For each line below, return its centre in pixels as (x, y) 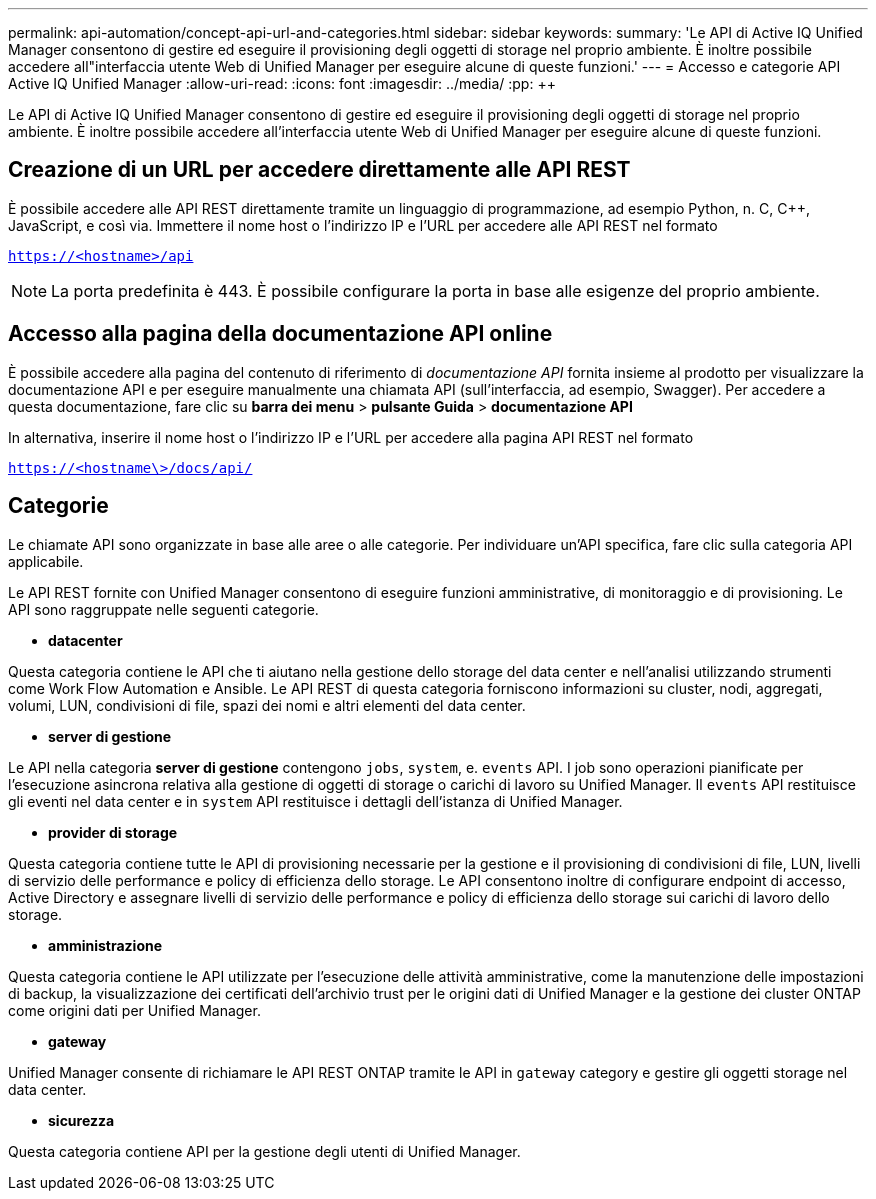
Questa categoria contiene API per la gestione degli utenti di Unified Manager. (264, 1151)
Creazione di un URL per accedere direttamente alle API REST (319, 170)
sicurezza (81, 1120)
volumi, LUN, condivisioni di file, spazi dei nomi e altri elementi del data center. (267, 705)
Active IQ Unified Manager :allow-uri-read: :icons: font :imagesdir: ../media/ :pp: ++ (282, 83)
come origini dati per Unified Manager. (134, 1010)
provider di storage (113, 832)
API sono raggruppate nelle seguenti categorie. (163, 609)
